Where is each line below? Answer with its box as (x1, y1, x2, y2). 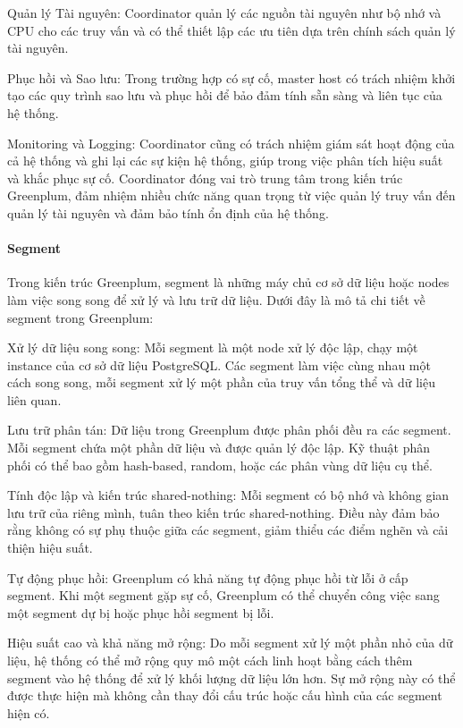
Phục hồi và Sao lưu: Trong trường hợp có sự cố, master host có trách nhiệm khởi (7, 68, 456, 87)
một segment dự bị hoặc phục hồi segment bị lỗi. (7, 603, 274, 622)
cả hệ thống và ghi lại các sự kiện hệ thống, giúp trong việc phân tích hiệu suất (7, 151, 443, 170)
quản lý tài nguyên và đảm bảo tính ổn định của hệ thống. (7, 203, 329, 222)
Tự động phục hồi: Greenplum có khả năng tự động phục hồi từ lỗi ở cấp (7, 568, 408, 587)
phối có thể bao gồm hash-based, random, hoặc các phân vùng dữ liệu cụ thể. (7, 455, 433, 474)
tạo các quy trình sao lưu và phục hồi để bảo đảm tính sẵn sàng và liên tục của (7, 86, 442, 105)
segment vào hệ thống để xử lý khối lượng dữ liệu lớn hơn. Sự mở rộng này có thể (7, 668, 456, 687)
